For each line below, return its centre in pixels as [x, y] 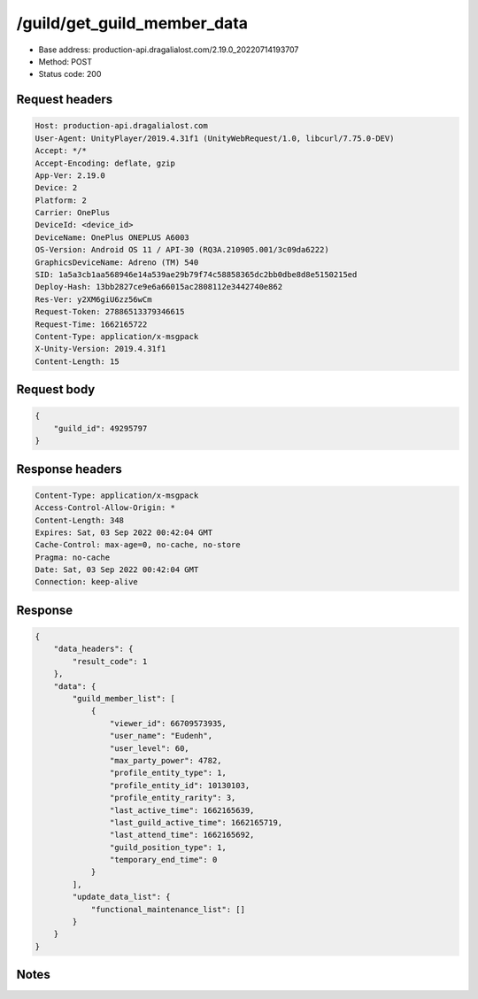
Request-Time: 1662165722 [91, 324]
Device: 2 [56, 188]
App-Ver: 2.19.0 [70, 175]
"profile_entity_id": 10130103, [180, 785]
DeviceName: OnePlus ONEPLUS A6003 [112, 237]
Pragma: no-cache [73, 557]
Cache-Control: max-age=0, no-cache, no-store [138, 545]
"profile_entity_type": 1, [168, 773]
